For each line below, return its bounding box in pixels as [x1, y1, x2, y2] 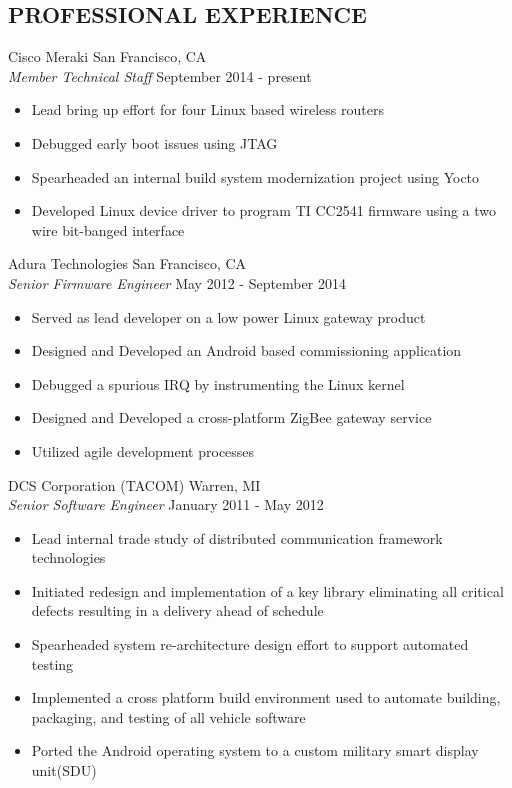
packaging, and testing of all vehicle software [31, 706, 306, 727]
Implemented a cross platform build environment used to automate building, [31, 687, 501, 708]
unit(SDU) [31, 760, 97, 781]
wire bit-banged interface [31, 219, 185, 240]
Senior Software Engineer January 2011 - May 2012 [8, 494, 324, 515]
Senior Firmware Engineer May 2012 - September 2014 [8, 272, 346, 293]
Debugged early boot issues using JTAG [31, 132, 278, 153]
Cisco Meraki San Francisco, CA [8, 46, 207, 67]
